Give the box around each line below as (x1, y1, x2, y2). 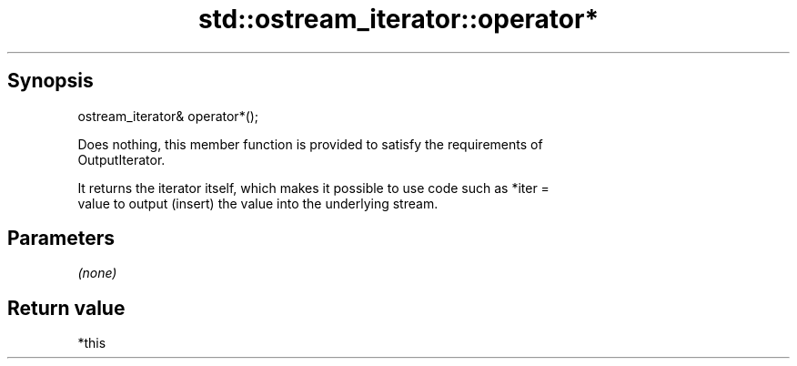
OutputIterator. (77, 151, 166, 168)
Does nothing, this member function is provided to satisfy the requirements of (77, 136, 543, 152)
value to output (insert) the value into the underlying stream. (77, 195, 439, 211)
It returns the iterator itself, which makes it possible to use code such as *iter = (77, 179, 550, 196)
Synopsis (7, 69, 94, 93)
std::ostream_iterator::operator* (197, 4, 600, 35)
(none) (77, 265, 117, 281)
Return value (7, 296, 126, 320)
